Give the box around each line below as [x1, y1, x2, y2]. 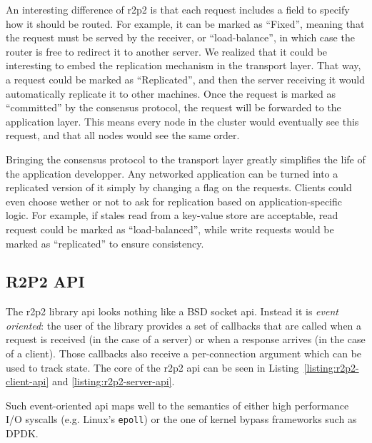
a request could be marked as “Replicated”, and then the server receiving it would [6, 71, 366, 86]
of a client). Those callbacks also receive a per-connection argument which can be [6, 346, 362, 361]
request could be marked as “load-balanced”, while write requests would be [6, 221, 334, 236]
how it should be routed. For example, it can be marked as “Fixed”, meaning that [6, 16, 365, 31]
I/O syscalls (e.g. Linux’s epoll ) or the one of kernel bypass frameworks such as [6, 412, 357, 427]
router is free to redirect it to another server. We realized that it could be [6, 44, 328, 58]
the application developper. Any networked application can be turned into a [6, 166, 338, 180]
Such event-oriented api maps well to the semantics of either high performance [6, 397, 349, 412]
